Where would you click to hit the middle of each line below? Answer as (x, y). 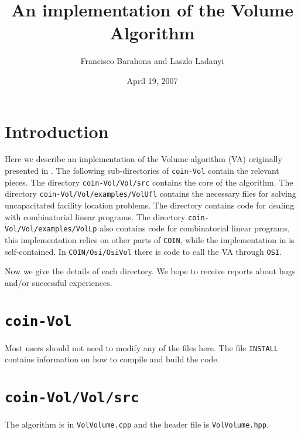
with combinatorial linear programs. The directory (95, 216)
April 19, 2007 (152, 80)
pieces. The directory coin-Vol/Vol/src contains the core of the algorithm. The (149, 182)
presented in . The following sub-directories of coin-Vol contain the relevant (142, 171)
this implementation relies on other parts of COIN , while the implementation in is (150, 239)
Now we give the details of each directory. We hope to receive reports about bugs (150, 271)
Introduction (57, 131)
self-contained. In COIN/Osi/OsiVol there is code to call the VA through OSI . (143, 251)
